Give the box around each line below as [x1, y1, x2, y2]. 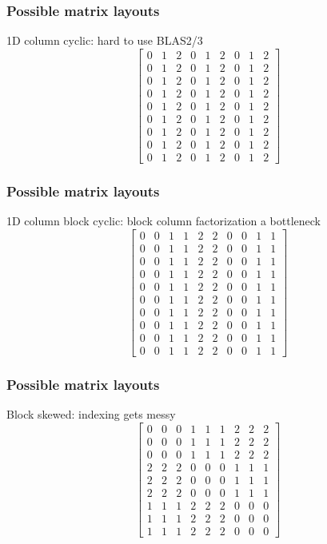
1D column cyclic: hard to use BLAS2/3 [6, 32, 203, 49]
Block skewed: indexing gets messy [6, 406, 176, 423]
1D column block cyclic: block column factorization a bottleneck [6, 212, 321, 229]
